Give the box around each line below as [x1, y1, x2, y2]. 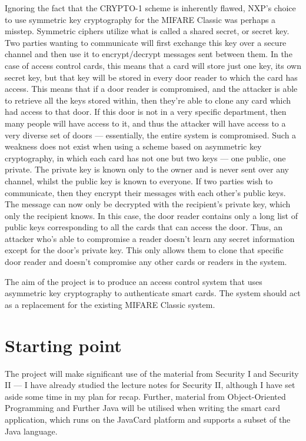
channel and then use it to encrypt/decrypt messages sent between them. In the [5, 48, 292, 60]
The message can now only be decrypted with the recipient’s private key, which [5, 198, 291, 210]
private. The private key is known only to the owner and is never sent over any [5, 163, 289, 175]
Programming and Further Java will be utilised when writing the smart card [5, 402, 281, 414]
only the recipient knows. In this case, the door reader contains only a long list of [5, 209, 298, 221]
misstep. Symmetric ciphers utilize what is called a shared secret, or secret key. [5, 25, 290, 37]
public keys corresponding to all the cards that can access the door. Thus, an [5, 221, 282, 233]
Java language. [5, 425, 58, 437]
